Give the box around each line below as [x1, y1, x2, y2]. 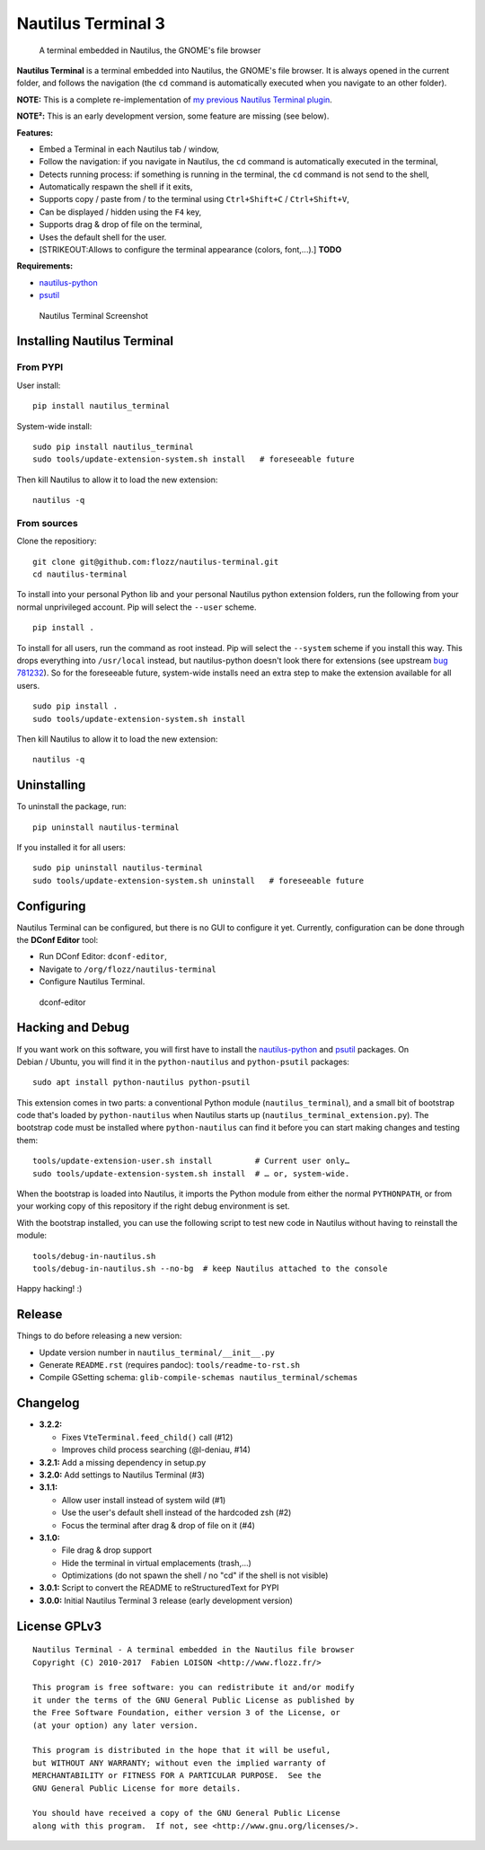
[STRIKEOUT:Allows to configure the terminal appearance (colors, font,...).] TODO [39, 244, 342, 255]
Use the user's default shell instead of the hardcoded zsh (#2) [61, 1507, 292, 1518]
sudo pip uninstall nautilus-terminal [32, 863, 204, 873]
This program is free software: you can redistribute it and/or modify [32, 1682, 355, 1693]
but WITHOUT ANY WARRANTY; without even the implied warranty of [32, 1757, 327, 1768]
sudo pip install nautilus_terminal [32, 441, 194, 452]
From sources [16, 516, 78, 529]
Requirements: [16, 260, 74, 271]
